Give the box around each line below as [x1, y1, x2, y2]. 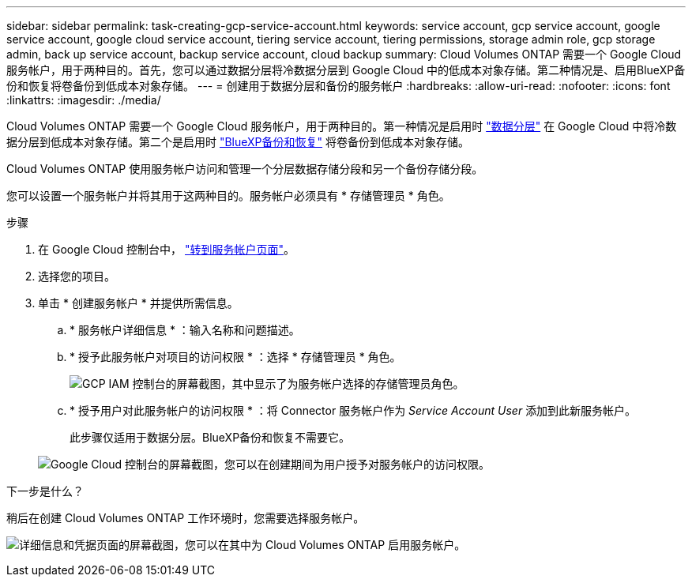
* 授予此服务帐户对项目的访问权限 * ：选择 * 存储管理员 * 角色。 [70, 350, 401, 363]
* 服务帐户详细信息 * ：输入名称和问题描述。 [70, 323, 300, 337]
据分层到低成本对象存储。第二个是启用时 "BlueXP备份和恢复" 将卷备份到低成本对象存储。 [6, 135, 470, 149]
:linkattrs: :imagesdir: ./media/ [6, 93, 161, 107]
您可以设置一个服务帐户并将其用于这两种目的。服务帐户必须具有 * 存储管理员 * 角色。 [6, 189, 450, 202]
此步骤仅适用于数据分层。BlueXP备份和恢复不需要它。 [70, 431, 351, 444]
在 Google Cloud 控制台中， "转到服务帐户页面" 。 [38, 243, 295, 256]
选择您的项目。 [38, 269, 115, 283]
